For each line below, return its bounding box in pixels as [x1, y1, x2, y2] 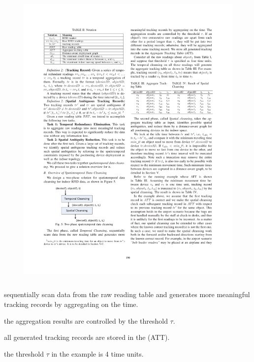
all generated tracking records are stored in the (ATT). [4, 332, 170, 342]
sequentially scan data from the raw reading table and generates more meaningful [4, 289, 250, 300]
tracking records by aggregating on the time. [4, 299, 138, 309]
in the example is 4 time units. [51, 348, 144, 359]
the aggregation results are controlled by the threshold [4, 315, 168, 326]
